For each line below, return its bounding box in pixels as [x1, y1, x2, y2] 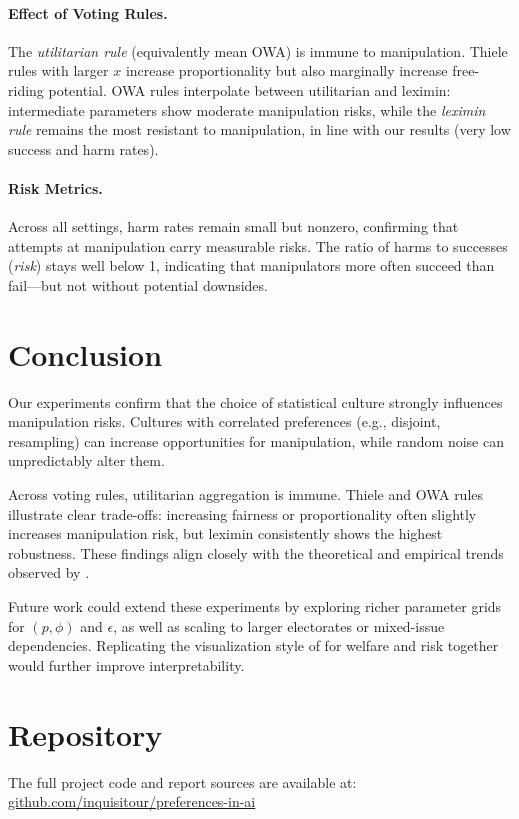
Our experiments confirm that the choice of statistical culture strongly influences [8, 391, 503, 412]
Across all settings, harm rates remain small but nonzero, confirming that [8, 216, 459, 237]
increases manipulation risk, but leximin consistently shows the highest [8, 523, 443, 544]
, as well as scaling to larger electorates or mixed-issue [113, 615, 445, 636]
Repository [8, 713, 163, 754]
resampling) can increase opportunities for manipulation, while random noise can [8, 430, 504, 451]
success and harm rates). [8, 138, 159, 159]
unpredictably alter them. [8, 450, 165, 471]
